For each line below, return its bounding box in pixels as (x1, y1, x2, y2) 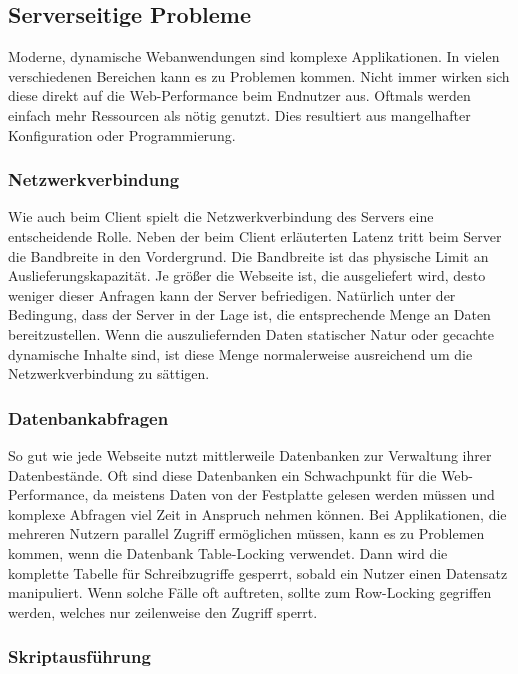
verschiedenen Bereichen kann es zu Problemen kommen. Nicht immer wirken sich (8, 65, 510, 86)
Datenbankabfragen (8, 405, 169, 430)
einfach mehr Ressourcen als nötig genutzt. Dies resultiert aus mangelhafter (8, 104, 471, 125)
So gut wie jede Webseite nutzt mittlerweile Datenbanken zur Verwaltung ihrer (8, 444, 492, 465)
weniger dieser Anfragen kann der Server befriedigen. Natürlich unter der (8, 284, 456, 305)
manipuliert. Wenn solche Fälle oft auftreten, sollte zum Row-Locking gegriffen (8, 582, 492, 603)
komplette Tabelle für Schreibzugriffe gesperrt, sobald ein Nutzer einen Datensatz (8, 562, 508, 583)
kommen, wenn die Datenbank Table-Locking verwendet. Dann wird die (8, 542, 448, 563)
